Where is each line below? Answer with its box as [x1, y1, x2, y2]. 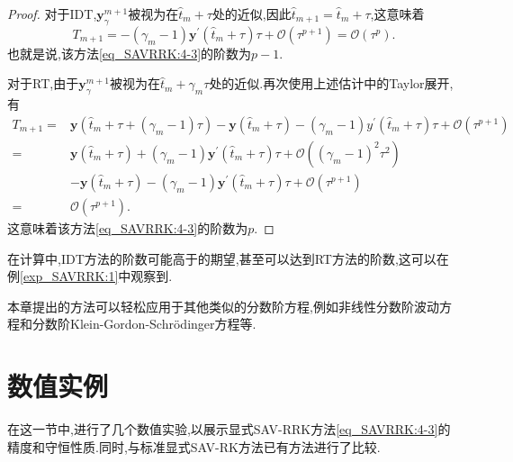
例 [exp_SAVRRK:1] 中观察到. [7, 267, 173, 285]
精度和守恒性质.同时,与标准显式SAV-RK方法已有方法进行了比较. [7, 437, 381, 456]
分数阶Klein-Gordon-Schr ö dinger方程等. [31, 314, 256, 333]
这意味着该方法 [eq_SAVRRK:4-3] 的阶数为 [7, 218, 248, 237]
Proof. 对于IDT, [7, 5, 97, 23]
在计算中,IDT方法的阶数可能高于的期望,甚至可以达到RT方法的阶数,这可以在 [7, 249, 449, 267]
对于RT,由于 [7, 74, 79, 93]
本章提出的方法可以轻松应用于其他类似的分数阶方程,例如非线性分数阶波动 [7, 296, 439, 315]
